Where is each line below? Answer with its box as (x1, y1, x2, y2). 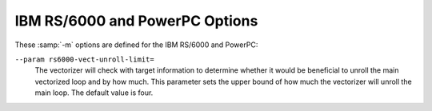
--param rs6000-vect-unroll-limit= (14, 54, 155, 64)
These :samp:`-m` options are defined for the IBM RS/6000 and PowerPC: (14, 40, 258, 50)
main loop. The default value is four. (34, 88, 154, 97)
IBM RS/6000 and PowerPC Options (14, 12, 258, 30)
